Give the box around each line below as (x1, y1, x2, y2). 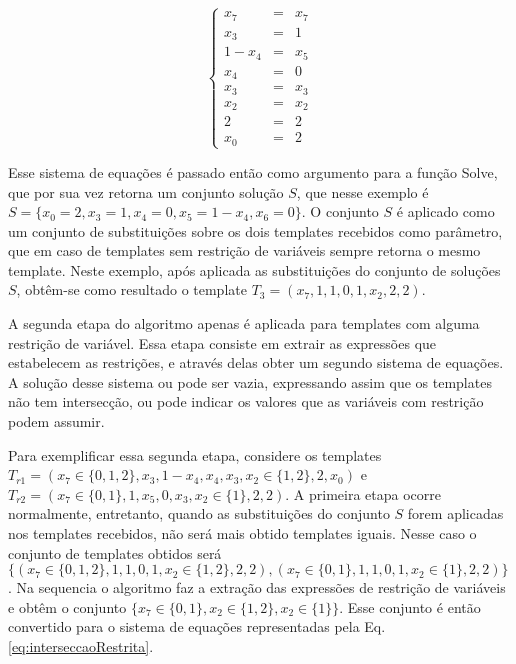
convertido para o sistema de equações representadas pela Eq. (8, 616, 386, 637)
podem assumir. (8, 411, 105, 432)
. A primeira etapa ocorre (285, 483, 442, 504)
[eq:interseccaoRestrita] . (8, 635, 154, 656)
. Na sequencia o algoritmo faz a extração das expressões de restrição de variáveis (8, 577, 506, 598)
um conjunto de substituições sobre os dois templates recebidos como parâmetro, (8, 220, 503, 241)
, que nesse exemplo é (296, 181, 429, 202)
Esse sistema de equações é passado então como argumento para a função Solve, (8, 161, 498, 182)
